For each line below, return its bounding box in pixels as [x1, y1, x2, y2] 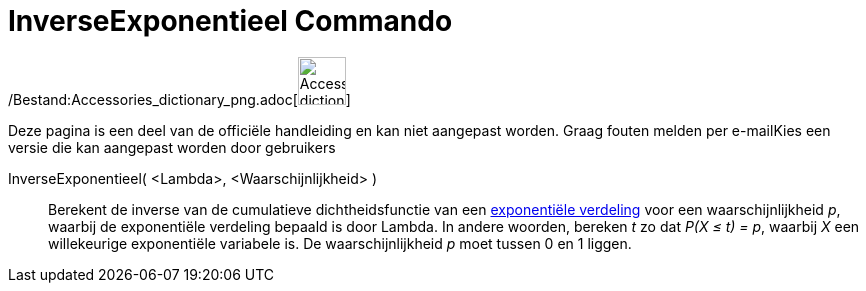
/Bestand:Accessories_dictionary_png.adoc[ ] [8, 90, 351, 108]
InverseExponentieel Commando [8, 4, 453, 38]
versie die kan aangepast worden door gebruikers [8, 138, 336, 156]
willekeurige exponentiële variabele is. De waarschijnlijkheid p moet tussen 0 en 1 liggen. [48, 234, 632, 252]
